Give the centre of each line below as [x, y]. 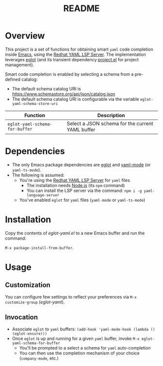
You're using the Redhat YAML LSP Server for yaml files [74, 180]
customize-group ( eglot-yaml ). [35, 302]
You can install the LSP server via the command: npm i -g [84, 191]
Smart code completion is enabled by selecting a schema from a [69, 74]
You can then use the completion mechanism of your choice [79, 353]
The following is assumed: [38, 175]
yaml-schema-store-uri [35, 104]
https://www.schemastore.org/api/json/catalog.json [64, 94]
